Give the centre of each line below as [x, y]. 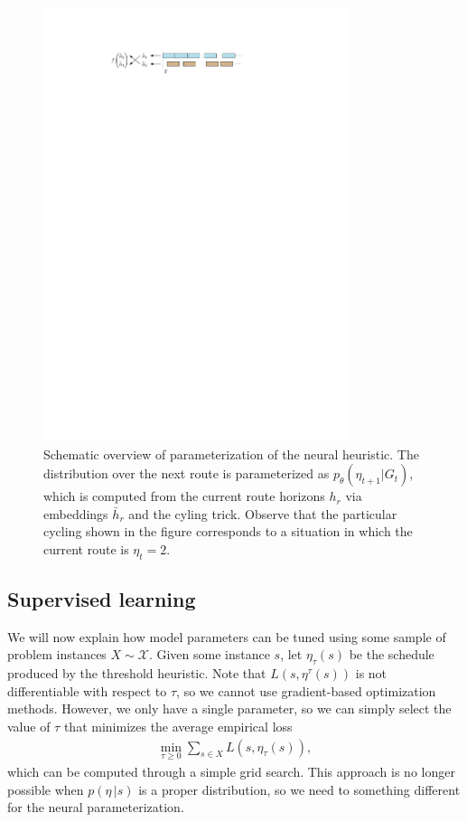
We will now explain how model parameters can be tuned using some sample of [227, 636]
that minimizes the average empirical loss [178, 727]
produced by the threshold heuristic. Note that [137, 673]
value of [29, 727]
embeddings [76, 513]
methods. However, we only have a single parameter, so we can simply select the [229, 709]
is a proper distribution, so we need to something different [299, 789]
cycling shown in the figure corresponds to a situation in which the [228, 531]
